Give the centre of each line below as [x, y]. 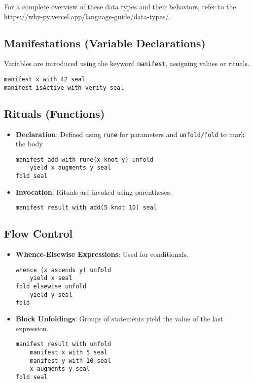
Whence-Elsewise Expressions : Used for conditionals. [102, 254]
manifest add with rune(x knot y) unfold [84, 159]
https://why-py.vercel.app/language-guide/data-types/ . [88, 16]
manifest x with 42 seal [45, 80]
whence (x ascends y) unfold [63, 270]
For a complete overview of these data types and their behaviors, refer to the [120, 6]
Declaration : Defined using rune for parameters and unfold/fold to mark [130, 134]
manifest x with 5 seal [69, 352]
